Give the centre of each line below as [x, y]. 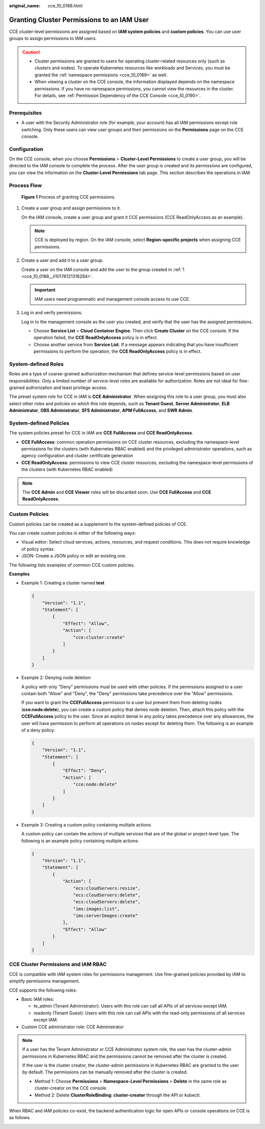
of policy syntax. [38, 549]
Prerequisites [25, 113]
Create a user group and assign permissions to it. [71, 208]
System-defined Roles [36, 364]
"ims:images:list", [96, 909]
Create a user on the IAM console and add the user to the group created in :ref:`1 [103, 269]
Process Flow [26, 185]
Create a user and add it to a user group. [62, 260]
